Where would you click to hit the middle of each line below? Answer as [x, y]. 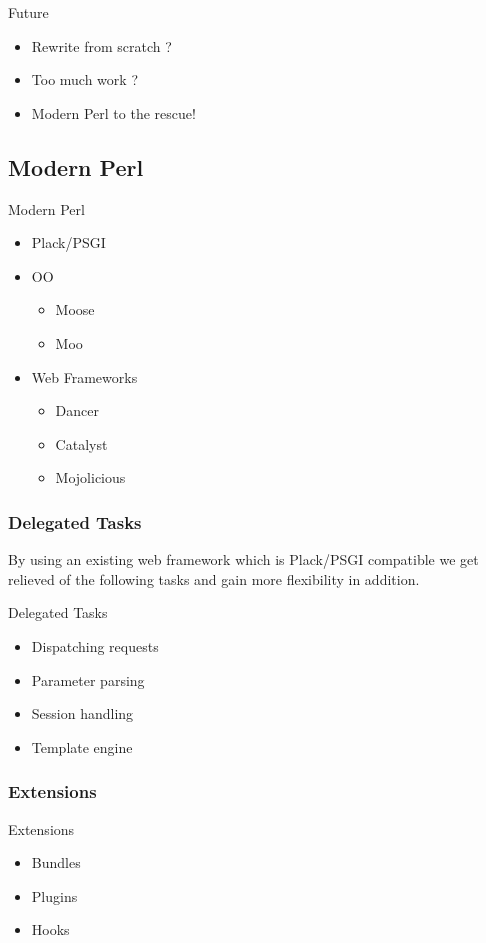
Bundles [56, 862]
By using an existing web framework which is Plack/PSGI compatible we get [243, 559]
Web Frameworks [84, 376]
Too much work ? [84, 79]
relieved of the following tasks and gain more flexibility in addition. [214, 578]
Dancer [77, 410]
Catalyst [81, 443]
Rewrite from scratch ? [101, 45]
